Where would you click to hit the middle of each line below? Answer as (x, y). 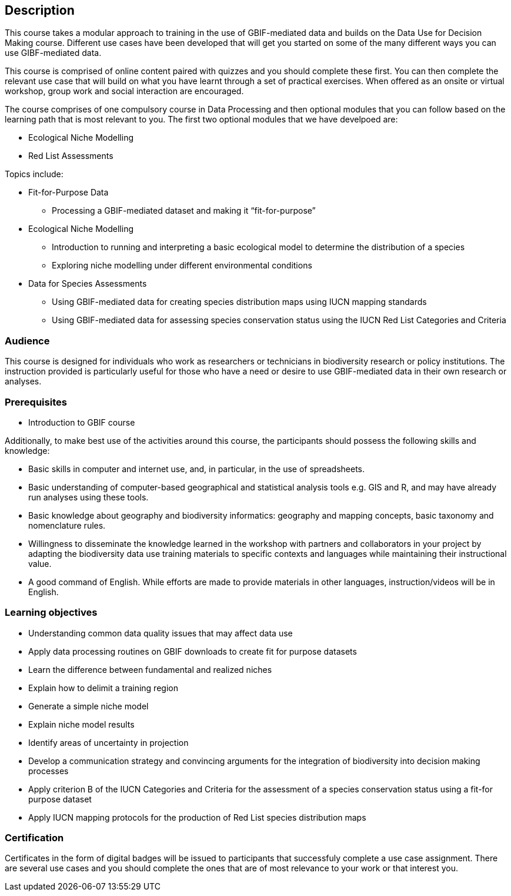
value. (40, 563)
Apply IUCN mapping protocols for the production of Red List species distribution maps (197, 817)
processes (49, 771)
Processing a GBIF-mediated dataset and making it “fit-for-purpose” (184, 211)
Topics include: (34, 174)
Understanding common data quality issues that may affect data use (161, 633)
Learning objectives (51, 613)
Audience (27, 341)
